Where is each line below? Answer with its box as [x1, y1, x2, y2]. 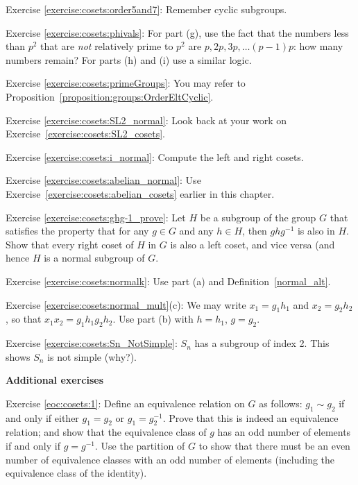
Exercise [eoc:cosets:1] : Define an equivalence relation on [6, 395, 245, 410]
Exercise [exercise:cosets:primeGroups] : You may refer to [6, 76, 246, 90]
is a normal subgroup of [44, 250, 145, 265]
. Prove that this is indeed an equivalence [162, 410, 339, 425]
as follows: [259, 395, 302, 410]
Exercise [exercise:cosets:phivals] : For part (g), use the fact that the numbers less [6, 25, 349, 40]
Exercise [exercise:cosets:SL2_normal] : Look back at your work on [6, 112, 287, 127]
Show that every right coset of [6, 237, 134, 251]
